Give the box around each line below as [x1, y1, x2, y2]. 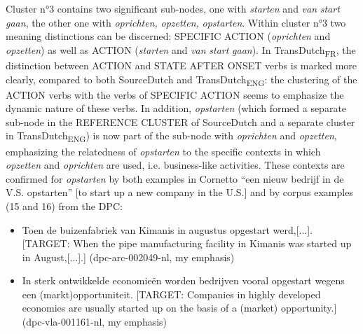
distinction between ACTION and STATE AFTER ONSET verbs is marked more [6, 57, 357, 72]
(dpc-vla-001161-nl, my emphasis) [22, 314, 167, 329]
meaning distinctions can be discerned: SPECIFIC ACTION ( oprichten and [6, 29, 331, 43]
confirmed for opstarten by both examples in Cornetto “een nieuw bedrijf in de [6, 171, 344, 186]
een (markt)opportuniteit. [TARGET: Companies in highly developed [22, 286, 321, 301]
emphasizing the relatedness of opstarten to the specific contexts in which [6, 144, 321, 158]
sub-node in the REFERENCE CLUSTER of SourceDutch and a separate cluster [6, 114, 355, 129]
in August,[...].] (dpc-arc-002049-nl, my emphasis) [22, 249, 235, 264]
